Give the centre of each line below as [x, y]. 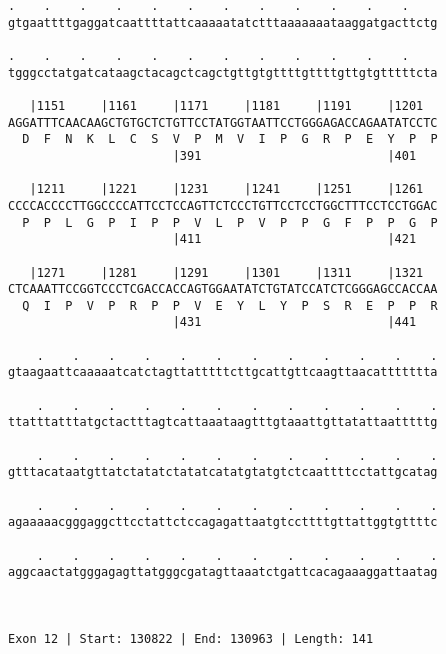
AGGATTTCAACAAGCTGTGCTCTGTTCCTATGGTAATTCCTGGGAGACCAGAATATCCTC [223, 122]
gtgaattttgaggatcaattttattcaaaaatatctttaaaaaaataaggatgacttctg [223, 22]
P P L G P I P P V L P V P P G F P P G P [230, 222]
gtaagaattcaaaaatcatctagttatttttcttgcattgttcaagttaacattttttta [223, 372]
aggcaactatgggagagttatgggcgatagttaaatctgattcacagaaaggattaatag [223, 572]
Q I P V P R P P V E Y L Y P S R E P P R [230, 305]
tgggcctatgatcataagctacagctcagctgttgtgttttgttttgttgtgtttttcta [223, 72]
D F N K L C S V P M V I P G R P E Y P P [230, 139]
